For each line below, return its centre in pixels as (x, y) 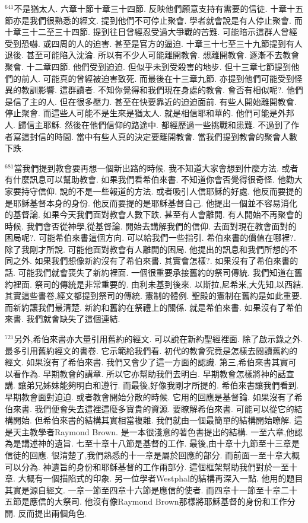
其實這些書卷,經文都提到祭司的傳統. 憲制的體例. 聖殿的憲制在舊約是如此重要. (153, 296)
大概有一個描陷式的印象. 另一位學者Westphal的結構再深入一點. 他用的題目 (161, 478)
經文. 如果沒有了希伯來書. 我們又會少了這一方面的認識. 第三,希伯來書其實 (147, 362)
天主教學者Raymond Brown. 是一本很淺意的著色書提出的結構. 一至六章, (150, 431)
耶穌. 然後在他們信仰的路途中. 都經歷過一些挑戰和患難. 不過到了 (167, 124)
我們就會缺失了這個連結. (73, 319)
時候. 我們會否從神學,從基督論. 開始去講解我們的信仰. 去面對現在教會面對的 (151, 226)
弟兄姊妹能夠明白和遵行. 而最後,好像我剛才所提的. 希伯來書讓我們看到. (163, 385)
